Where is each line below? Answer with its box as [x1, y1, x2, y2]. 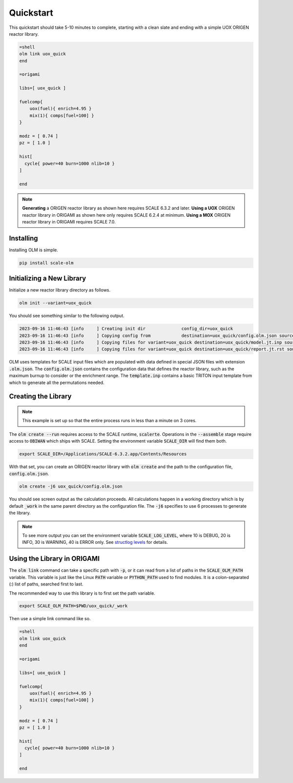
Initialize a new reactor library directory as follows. [9, 287, 111, 293]
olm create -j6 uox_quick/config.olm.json [19, 484, 123, 489]
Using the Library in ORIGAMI [9, 555, 100, 563]
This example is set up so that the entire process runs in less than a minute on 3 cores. [22, 418, 197, 424]
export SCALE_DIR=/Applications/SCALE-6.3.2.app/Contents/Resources [19, 451, 187, 457]
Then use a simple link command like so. [9, 616, 91, 622]
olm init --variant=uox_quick [19, 300, 92, 306]
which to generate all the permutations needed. [9, 380, 105, 385]
